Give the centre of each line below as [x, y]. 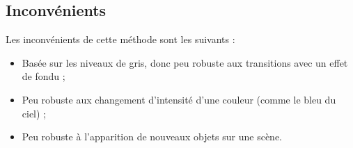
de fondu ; [44, 76]
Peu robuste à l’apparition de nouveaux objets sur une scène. [152, 137]
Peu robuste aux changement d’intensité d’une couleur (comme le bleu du [179, 99]
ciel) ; [34, 113]
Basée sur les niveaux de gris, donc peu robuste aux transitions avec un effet [185, 62]
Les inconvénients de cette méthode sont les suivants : [120, 39]
